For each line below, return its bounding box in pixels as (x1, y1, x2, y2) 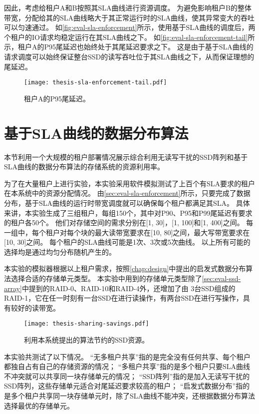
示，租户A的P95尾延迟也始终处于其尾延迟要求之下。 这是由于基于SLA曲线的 (4, 41, 254, 52)
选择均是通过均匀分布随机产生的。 (4, 246, 116, 257)
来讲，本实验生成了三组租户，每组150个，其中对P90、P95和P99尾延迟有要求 (4, 207, 253, 218)
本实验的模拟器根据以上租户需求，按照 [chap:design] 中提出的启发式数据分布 (4, 263, 246, 274)
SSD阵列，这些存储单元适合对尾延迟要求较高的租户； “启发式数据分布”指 (4, 381, 243, 391)
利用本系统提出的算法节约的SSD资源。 (24, 335, 149, 345)
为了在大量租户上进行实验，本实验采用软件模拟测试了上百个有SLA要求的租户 (4, 178, 256, 188)
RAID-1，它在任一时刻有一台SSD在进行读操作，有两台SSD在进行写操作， (4, 293, 243, 303)
